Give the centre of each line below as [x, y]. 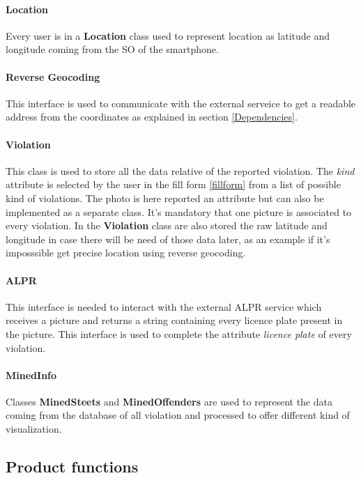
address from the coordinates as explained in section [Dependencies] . [152, 117]
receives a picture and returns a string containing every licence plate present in [174, 320]
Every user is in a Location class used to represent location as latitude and [168, 35]
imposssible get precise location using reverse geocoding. [126, 253]
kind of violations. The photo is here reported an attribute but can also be [165, 198]
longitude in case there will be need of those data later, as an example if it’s [168, 239]
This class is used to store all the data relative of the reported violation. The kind [180, 170]
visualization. [34, 429]
